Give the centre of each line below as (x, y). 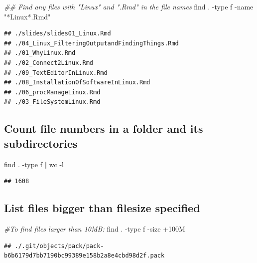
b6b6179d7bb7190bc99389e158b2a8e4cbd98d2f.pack (84, 256)
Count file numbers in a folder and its (104, 129)
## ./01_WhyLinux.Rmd (40, 53)
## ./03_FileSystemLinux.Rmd (52, 102)
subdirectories (41, 143)
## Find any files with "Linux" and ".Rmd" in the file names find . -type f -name (129, 6)
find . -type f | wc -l (34, 164)
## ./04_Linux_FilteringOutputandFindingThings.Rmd (91, 43)
